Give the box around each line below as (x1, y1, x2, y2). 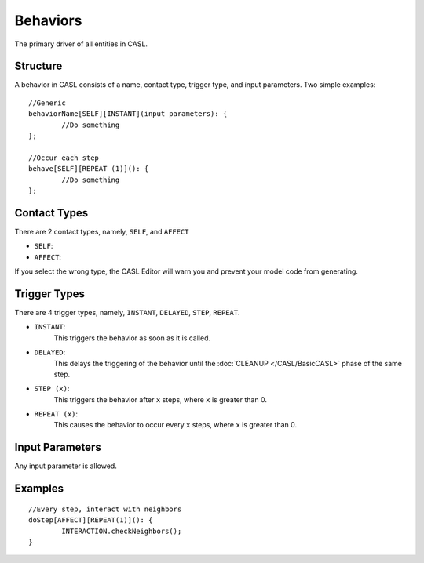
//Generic (28, 98, 66, 107)
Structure (14, 60, 63, 73)
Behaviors (14, 12, 82, 29)
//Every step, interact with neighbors (28, 504, 182, 514)
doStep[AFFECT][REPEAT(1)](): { (28, 516, 153, 525)
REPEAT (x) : (34, 409, 79, 419)
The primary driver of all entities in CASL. (14, 39, 148, 49)
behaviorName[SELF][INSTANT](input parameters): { (28, 110, 228, 118)
